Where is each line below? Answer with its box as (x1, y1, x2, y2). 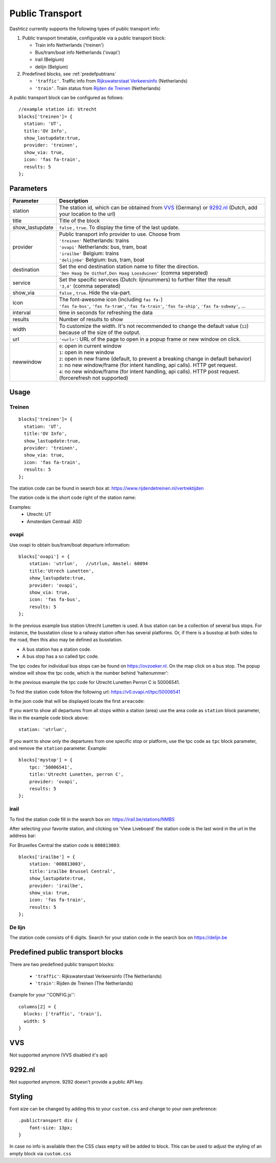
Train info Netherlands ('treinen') (35, 42, 104, 48)
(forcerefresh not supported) (59, 374, 129, 381)
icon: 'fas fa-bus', (29, 597, 81, 603)
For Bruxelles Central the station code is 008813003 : (9, 842, 121, 848)
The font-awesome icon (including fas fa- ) (59, 296, 163, 303)
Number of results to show (59, 316, 124, 323)
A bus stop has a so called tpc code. (22, 653, 99, 659)
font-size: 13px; (29, 1125, 73, 1131)
